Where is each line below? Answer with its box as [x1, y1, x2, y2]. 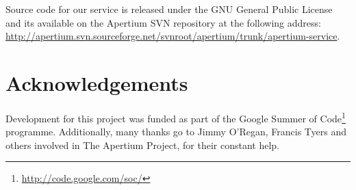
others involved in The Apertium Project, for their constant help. [5, 137, 279, 152]
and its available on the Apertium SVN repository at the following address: [5, 15, 321, 29]
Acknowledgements [5, 68, 188, 96]
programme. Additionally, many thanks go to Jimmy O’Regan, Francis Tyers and [5, 124, 346, 139]
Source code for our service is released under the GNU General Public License [5, 2, 333, 16]
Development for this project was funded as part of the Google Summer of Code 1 [5, 109, 346, 125]
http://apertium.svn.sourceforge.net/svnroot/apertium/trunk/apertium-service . [5, 29, 340, 43]
